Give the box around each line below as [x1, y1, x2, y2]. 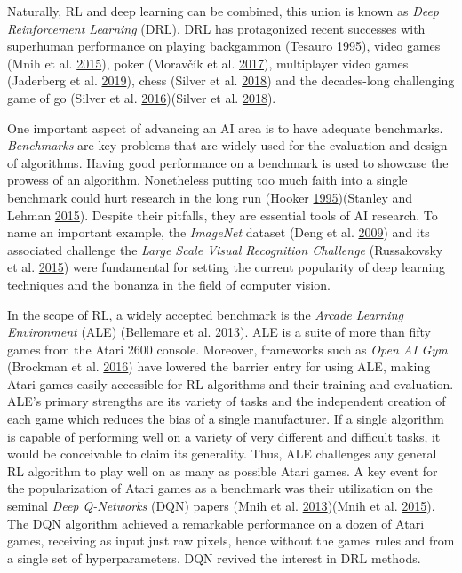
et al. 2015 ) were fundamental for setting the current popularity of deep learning [7, 258, 446, 276]
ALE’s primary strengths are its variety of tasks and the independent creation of [7, 392, 446, 410]
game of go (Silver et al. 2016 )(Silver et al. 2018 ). [7, 88, 276, 107]
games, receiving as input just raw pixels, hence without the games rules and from [7, 531, 455, 550]
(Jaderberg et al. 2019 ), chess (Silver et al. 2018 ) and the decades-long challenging [7, 71, 455, 90]
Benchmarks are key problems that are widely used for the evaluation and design [7, 136, 448, 155]
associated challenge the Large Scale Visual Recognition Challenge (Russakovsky [7, 240, 443, 259]
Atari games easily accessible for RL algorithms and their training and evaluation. [7, 374, 454, 393]
